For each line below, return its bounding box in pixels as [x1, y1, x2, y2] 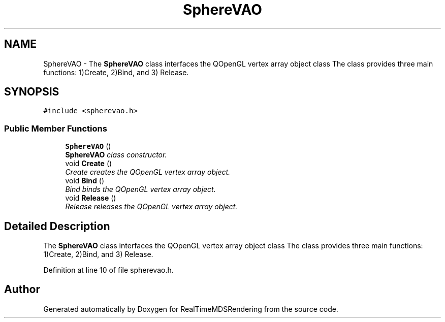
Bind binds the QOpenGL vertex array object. [65, 185, 216, 194]
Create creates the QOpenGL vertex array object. [65, 168, 231, 177]
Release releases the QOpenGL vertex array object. [65, 202, 238, 211]
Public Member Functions [4, 123, 107, 134]
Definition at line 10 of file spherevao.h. [43, 266, 174, 275]
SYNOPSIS [4, 85, 59, 99]
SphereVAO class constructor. [65, 150, 167, 159]
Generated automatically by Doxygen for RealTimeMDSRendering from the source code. [43, 304, 338, 313]
